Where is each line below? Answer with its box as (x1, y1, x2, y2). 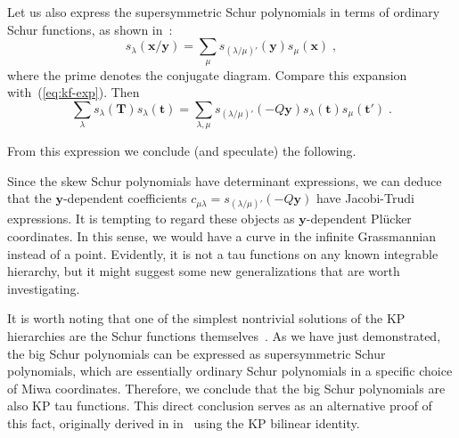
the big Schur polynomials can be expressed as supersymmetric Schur (7, 344, 386, 362)
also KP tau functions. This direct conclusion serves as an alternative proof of (7, 396, 432, 415)
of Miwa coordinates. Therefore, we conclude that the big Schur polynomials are (7, 378, 446, 397)
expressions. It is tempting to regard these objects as (7, 209, 295, 228)
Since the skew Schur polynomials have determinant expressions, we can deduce (7, 171, 442, 190)
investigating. (7, 279, 80, 297)
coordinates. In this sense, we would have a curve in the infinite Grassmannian (7, 227, 436, 246)
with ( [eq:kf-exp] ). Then (7, 83, 140, 101)
